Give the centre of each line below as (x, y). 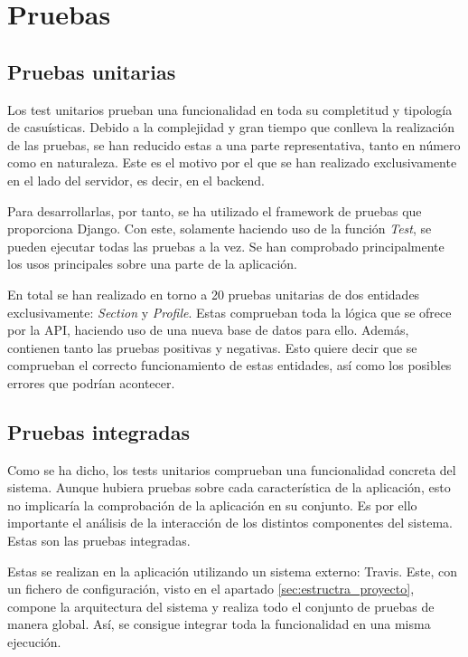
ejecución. (34, 642)
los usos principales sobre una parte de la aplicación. (152, 264)
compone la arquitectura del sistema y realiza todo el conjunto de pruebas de (221, 606)
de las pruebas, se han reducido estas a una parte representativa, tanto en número (234, 144)
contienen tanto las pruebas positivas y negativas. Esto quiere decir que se (212, 347)
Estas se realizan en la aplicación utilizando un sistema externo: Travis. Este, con (233, 571)
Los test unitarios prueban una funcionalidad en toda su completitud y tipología (230, 109)
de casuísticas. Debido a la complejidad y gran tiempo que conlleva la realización (231, 127)
